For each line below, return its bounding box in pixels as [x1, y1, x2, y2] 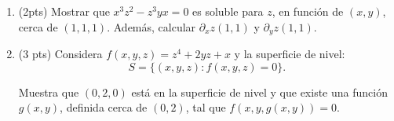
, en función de [272, 3, 344, 19]
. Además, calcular [107, 18, 196, 35]
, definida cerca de [60, 99, 148, 115]
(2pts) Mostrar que [18, 3, 110, 19]
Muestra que [18, 83, 79, 100]
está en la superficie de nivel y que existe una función [131, 83, 388, 100]
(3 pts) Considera [18, 46, 103, 62]
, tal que [185, 99, 226, 115]
